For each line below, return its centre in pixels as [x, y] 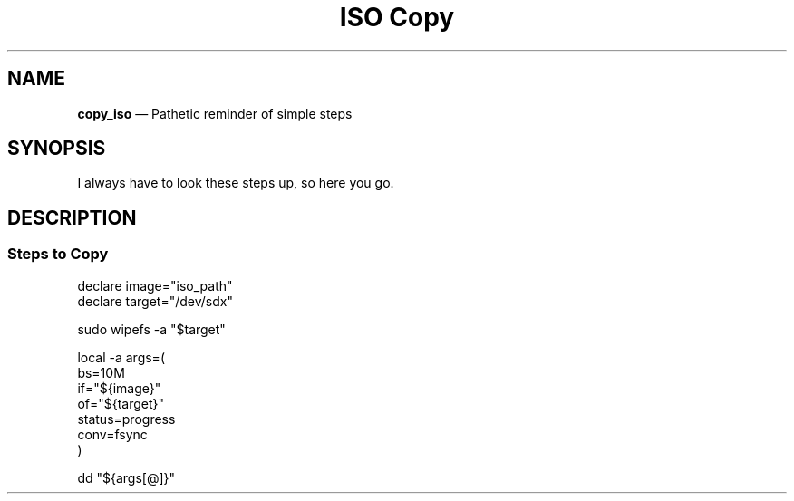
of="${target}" [121, 403]
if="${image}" [119, 388]
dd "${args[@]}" [126, 477]
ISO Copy [397, 17]
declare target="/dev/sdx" [155, 301]
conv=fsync [112, 434]
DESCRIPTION [72, 217]
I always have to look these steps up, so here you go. [236, 183]
